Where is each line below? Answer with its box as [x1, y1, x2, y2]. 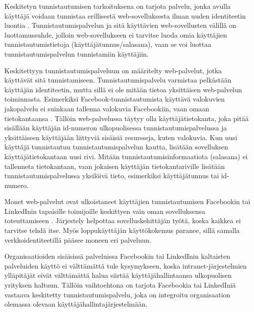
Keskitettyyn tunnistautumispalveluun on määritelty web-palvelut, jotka [4, 65, 222, 75]
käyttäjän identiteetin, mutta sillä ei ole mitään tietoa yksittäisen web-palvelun [4, 84, 242, 94]
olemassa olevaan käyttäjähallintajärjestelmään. [4, 299, 147, 309]
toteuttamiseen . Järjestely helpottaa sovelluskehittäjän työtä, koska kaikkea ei [4, 215, 241, 226]
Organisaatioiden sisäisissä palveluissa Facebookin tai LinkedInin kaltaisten [4, 251, 231, 261]
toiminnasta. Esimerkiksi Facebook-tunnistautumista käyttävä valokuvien [4, 94, 225, 104]
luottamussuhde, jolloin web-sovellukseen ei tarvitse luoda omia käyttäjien [4, 29, 227, 40]
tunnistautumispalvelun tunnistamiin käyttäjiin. [4, 48, 149, 59]
